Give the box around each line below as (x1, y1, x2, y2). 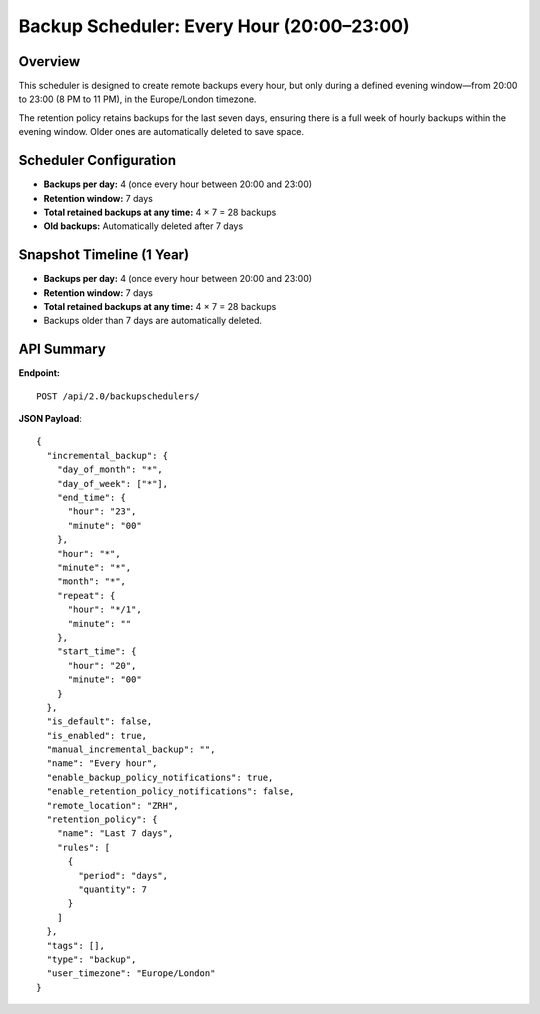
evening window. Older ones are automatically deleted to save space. (18, 126, 305, 138)
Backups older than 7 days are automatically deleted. (43, 315, 263, 327)
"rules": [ (56, 841, 111, 853)
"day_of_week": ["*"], (56, 478, 169, 489)
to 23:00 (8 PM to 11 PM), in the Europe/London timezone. (18, 93, 257, 105)
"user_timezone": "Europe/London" (46, 968, 216, 979)
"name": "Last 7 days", (56, 828, 174, 839)
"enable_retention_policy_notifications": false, (46, 786, 295, 797)
